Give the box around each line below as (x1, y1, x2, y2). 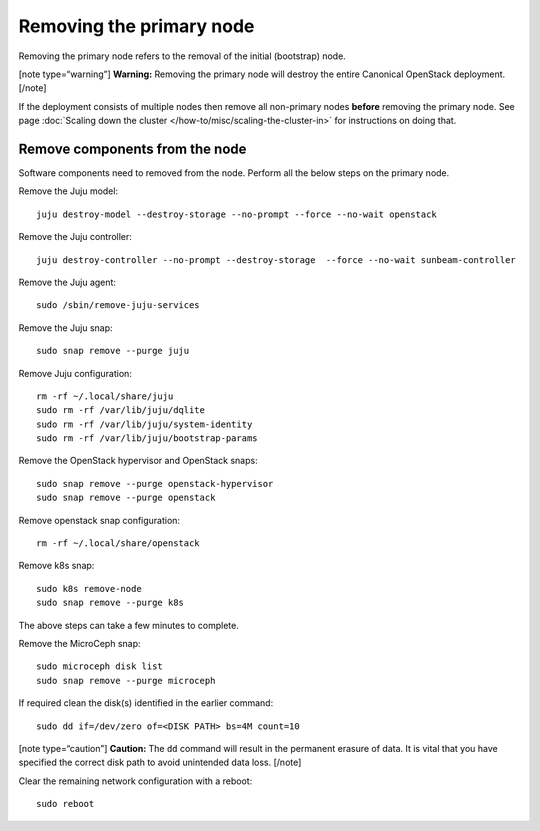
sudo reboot (36, 798, 95, 810)
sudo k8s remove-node (36, 583, 142, 594)
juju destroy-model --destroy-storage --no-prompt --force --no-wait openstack (36, 208, 437, 220)
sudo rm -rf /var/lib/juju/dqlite (36, 405, 205, 416)
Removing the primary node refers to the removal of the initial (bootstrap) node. (18, 50, 347, 62)
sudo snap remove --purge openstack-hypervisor (36, 478, 274, 489)
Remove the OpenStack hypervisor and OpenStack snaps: (18, 455, 259, 467)
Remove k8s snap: (18, 560, 95, 572)
